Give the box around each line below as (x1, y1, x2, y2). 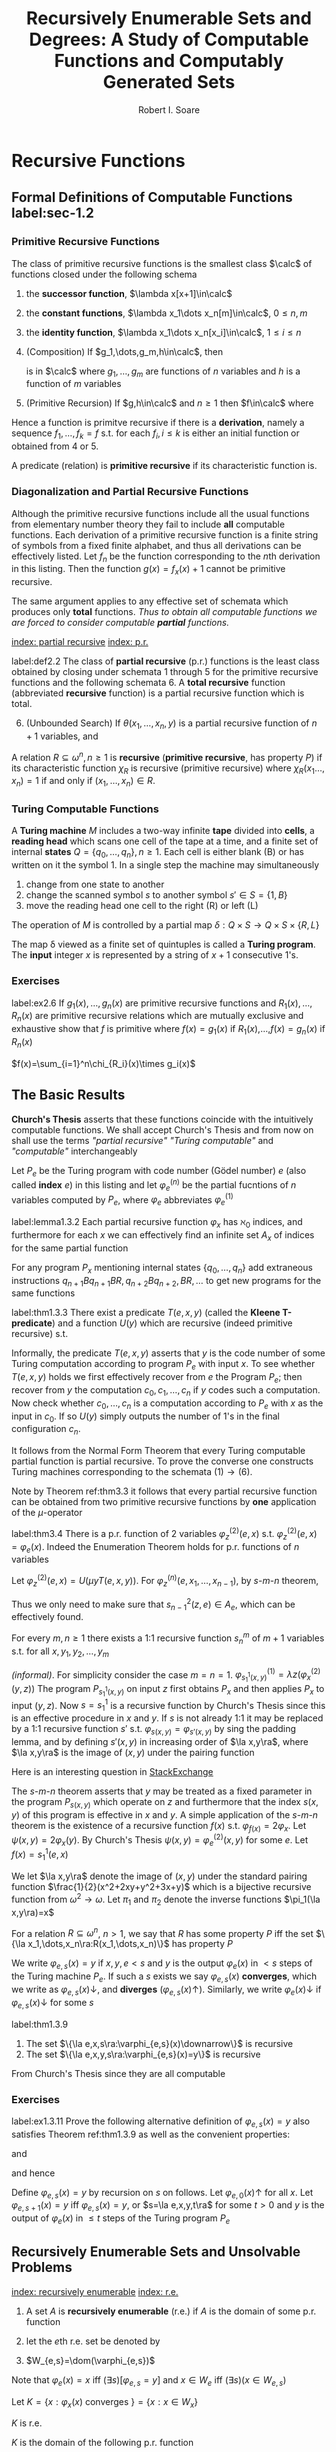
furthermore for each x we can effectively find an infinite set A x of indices (11, 1229, 315, 1243)
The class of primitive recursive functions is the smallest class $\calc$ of (11, 257, 313, 269)
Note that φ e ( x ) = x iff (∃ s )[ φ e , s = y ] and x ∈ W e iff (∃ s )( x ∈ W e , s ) (11, 2373, 287, 2388)
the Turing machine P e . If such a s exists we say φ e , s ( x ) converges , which (11, 1970, 318, 1984)
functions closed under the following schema (11, 268, 198, 280)
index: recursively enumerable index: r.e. (11, 2285, 179, 2297)
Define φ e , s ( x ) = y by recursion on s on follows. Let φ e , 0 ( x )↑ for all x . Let (11, 2186, 314, 2201)
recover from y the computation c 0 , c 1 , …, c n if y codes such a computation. (11, 1384, 321, 1398)
